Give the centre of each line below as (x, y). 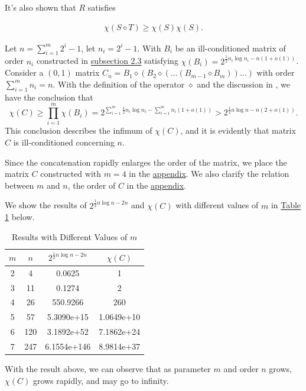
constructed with (71, 174)
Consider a (24, 72)
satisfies (102, 7)
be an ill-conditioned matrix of (230, 48)
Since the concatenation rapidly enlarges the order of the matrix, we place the (146, 162)
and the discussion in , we (244, 84)
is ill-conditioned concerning (64, 142)
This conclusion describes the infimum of (79, 130)
